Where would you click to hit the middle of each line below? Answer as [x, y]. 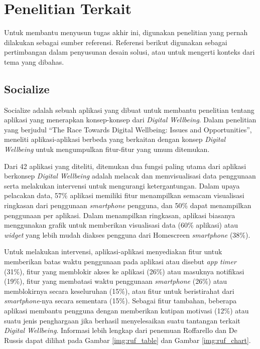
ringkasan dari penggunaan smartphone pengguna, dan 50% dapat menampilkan [128, 205]
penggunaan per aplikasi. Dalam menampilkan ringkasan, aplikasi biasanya [120, 215]
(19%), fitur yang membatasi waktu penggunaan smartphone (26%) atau [116, 281]
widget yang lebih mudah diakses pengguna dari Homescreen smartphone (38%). [127, 234]
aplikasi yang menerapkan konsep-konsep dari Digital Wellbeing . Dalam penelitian [130, 120]
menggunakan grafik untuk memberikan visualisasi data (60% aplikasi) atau [121, 225]
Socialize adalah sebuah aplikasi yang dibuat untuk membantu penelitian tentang [129, 110]
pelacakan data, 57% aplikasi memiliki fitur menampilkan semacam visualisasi [124, 195]
